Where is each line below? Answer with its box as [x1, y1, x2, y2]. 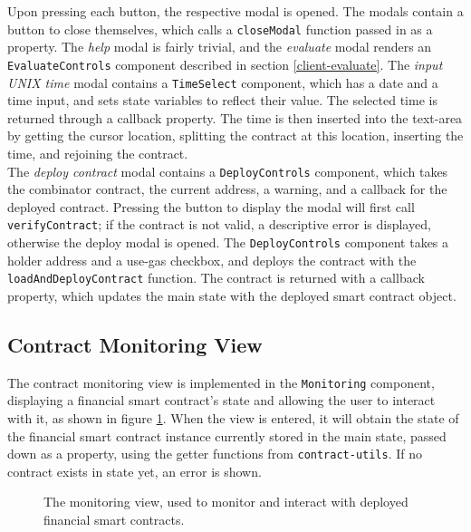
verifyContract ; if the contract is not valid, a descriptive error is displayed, [7, 215, 431, 234]
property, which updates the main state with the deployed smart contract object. [7, 285, 457, 305]
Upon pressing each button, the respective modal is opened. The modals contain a [7, 2, 464, 20]
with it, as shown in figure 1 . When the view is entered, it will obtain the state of [7, 408, 459, 427]
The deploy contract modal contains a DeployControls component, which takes [7, 161, 448, 180]
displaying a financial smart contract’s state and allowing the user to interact [7, 391, 436, 410]
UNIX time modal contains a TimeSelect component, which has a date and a [7, 73, 438, 92]
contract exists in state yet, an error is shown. [7, 461, 262, 480]
